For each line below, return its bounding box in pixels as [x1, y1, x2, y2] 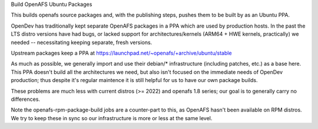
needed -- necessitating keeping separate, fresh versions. [11, 39, 153, 46]
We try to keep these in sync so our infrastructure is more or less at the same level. [11, 114, 213, 121]
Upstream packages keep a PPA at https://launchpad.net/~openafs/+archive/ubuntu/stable [11, 49, 232, 56]
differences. [11, 96, 41, 103]
